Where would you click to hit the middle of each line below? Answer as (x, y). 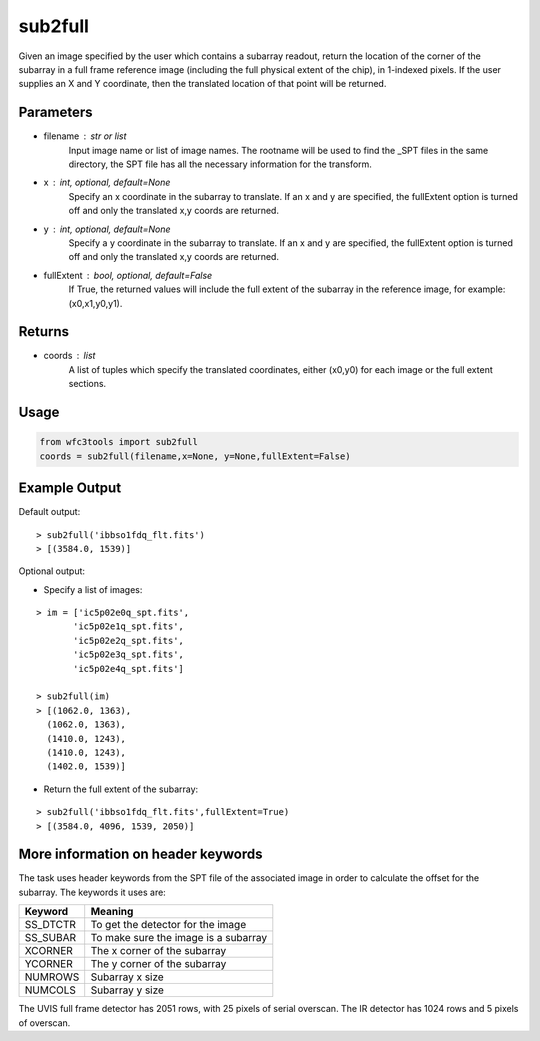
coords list (69, 356)
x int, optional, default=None (107, 182)
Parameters (55, 112)
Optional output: (51, 571)
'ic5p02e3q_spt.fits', (129, 654)
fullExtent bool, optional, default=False (128, 275)
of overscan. (44, 1022)
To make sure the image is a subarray (179, 938)
